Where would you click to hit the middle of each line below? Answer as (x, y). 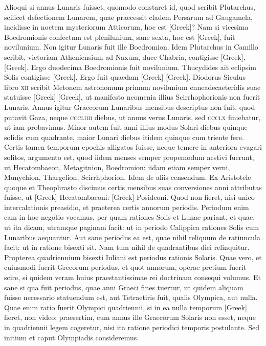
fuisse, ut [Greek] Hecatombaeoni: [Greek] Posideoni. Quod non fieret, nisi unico (129, 197)
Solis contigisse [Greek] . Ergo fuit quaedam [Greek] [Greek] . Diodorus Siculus (125, 77)
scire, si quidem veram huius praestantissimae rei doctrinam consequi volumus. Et (132, 277)
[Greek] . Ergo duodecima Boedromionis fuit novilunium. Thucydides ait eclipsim (130, 67)
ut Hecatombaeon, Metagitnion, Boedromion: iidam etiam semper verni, (117, 167)
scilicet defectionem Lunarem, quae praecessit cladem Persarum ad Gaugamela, (128, 17)
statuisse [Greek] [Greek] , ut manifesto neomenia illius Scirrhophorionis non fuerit (132, 97)
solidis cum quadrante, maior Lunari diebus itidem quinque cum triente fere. (124, 137)
